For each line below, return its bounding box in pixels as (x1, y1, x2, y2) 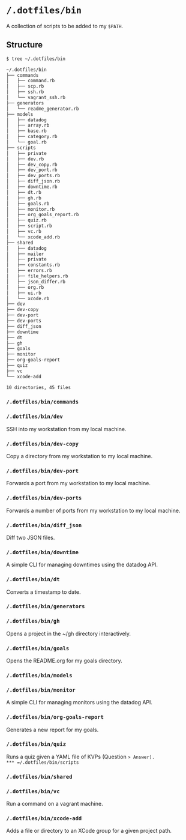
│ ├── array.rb (6, 122, 50, 128)
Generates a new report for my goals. (6, 726, 99, 733)
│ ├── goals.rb (6, 201, 50, 207)
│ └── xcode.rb (6, 295, 50, 301)
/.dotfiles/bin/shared (6, 773, 73, 780)
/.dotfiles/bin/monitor (6, 686, 76, 693)
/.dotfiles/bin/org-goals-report (6, 714, 104, 721)
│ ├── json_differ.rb (6, 279, 66, 285)
